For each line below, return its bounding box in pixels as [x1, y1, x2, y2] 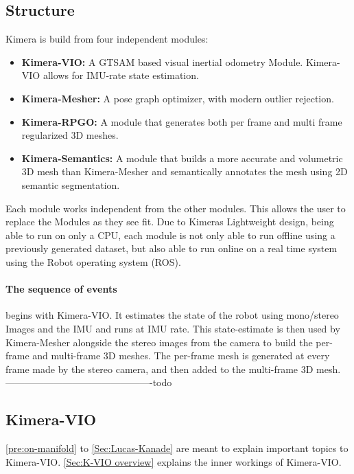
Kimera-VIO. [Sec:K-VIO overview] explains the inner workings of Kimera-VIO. [5, 454, 342, 469]
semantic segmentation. [21, 177, 120, 192]
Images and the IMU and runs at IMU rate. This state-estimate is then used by [5, 321, 340, 335]
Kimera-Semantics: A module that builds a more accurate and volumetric [21, 150, 343, 165]
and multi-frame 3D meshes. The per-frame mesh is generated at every [32, 348, 330, 363]
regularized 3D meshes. [21, 128, 119, 142]
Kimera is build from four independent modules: [5, 32, 209, 46]
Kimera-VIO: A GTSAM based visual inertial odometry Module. [21, 54, 303, 69]
